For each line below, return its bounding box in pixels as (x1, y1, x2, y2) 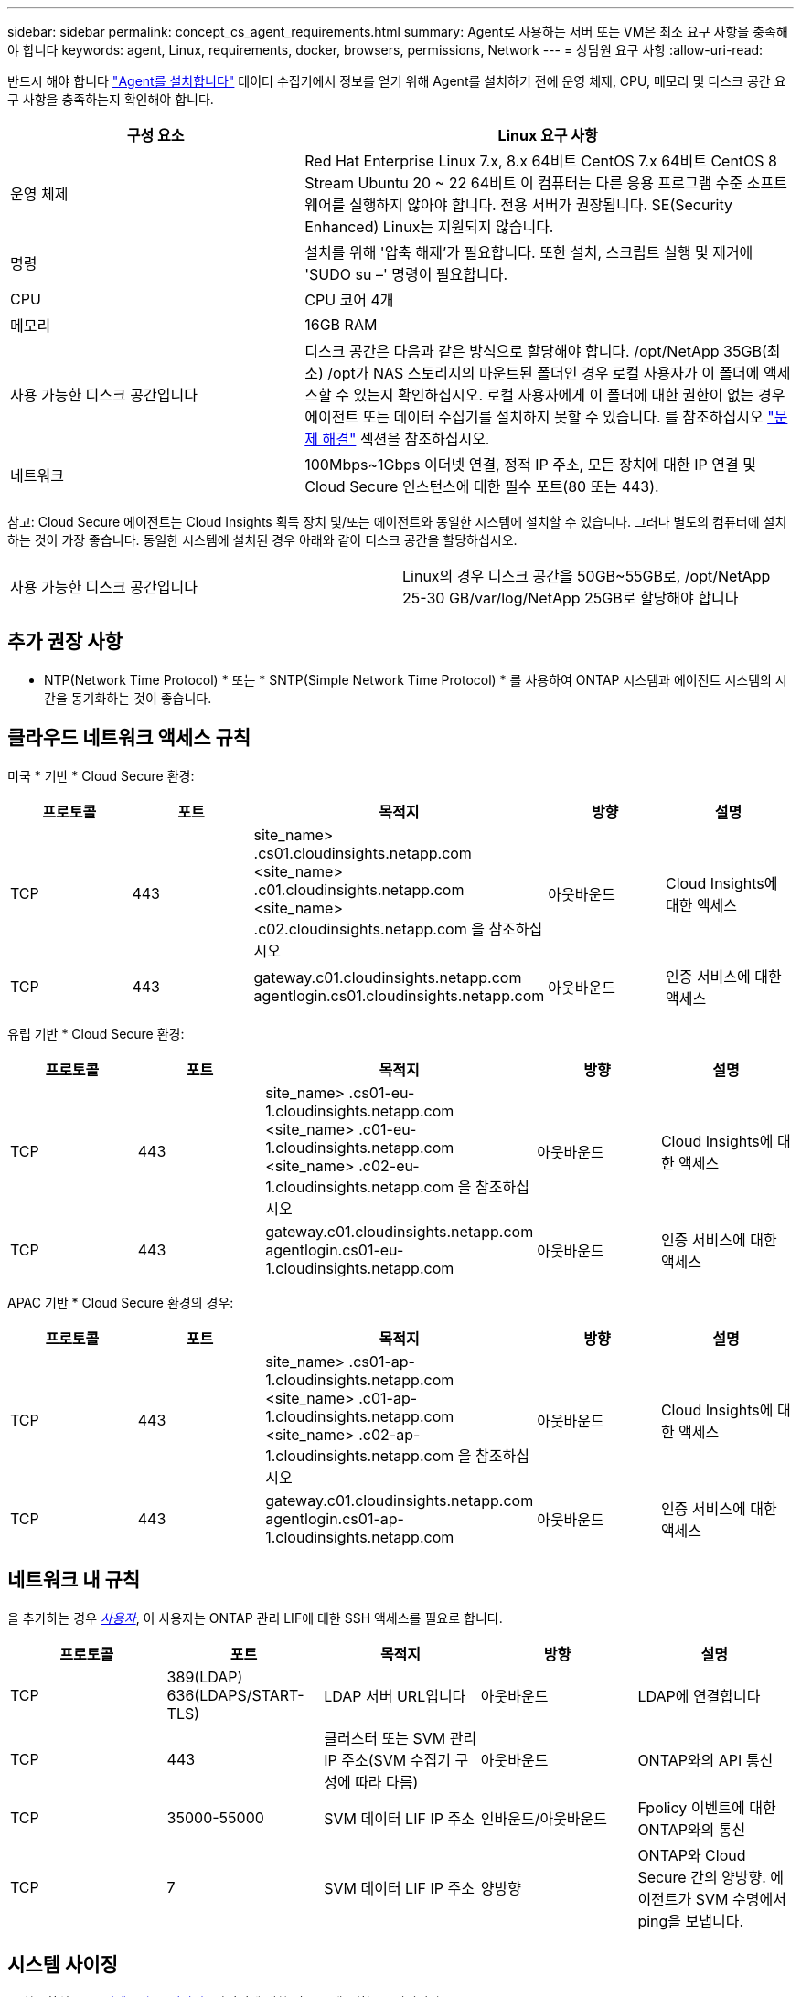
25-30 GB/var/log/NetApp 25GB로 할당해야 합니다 (402, 589, 739, 607)
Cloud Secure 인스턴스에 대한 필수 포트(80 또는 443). (304, 477, 659, 496)
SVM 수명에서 (695, 1889, 786, 1908)
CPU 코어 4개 (304, 291, 394, 309)
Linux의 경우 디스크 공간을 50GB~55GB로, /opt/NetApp (402, 567, 771, 585)
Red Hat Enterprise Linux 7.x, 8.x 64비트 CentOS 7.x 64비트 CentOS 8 (304, 152, 777, 170)
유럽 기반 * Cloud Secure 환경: (7, 1025, 185, 1041)
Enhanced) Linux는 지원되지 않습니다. (304, 218, 554, 236)
